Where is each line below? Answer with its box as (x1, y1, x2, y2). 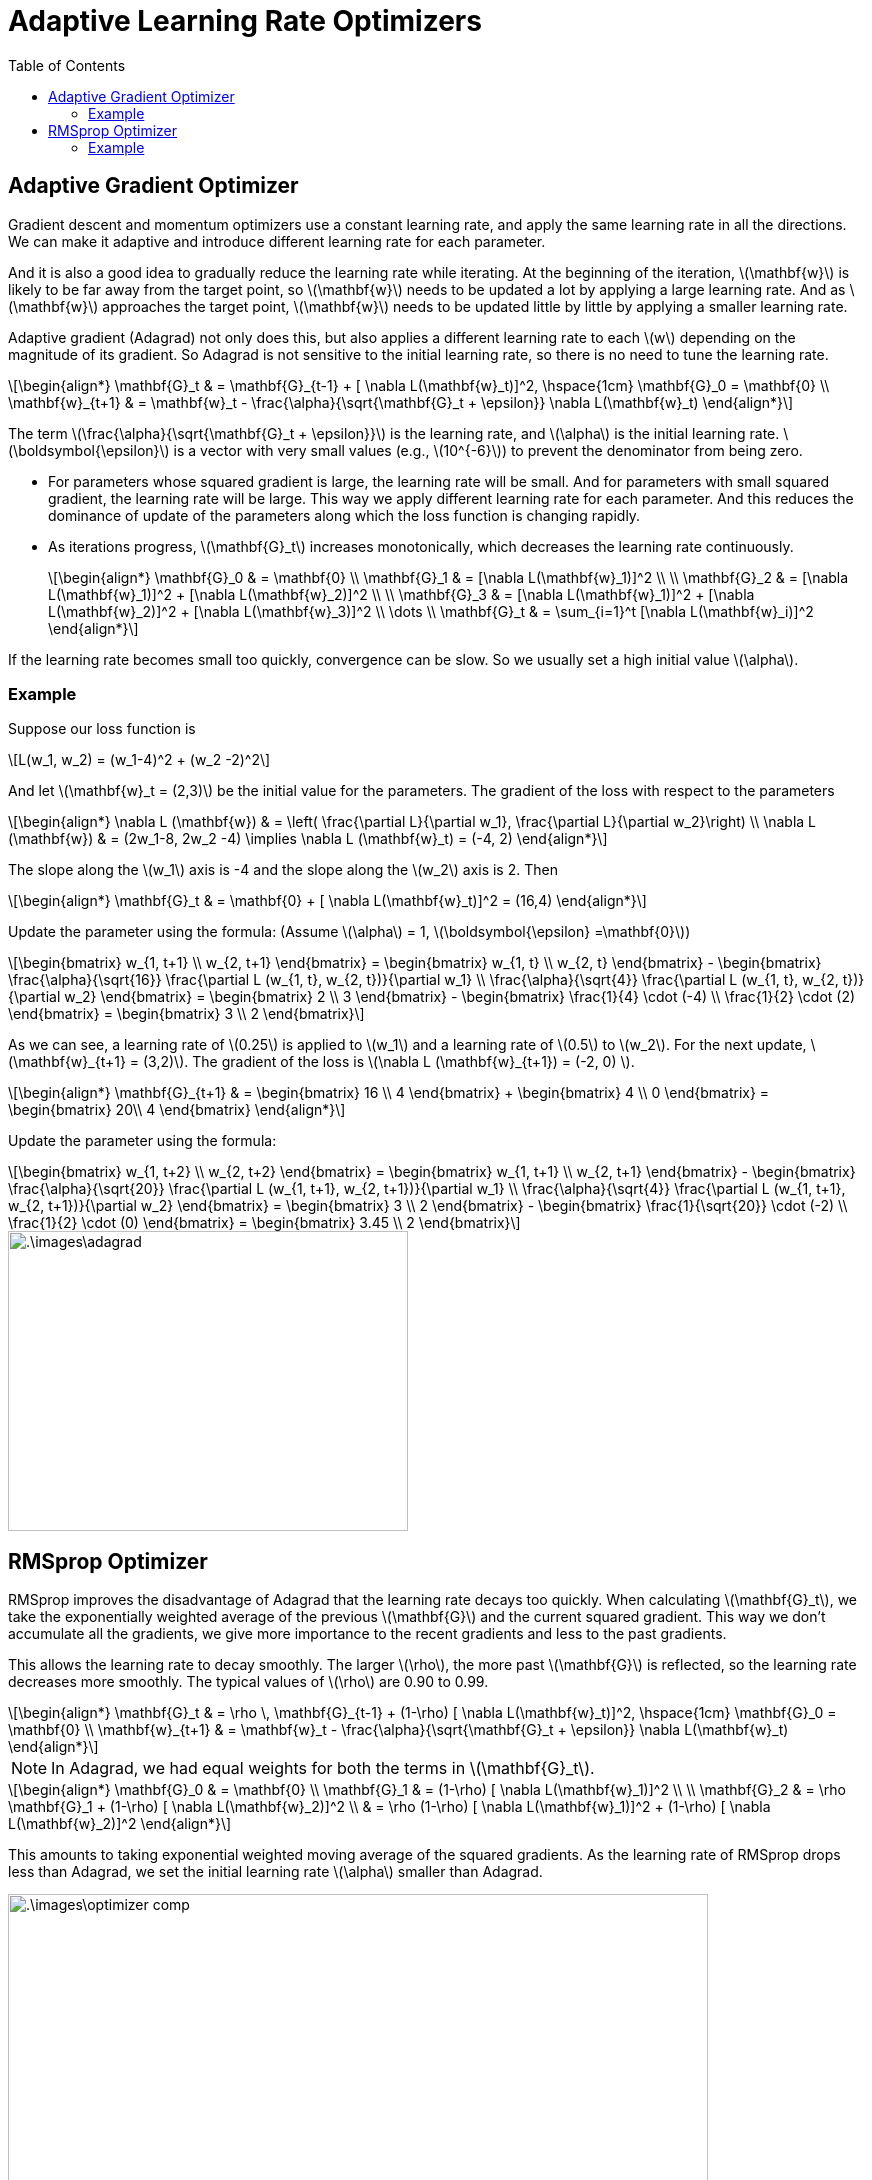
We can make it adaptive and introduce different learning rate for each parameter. (8, 232, 546, 250)
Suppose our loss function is (8, 720, 196, 738)
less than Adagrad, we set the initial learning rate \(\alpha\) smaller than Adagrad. (8, 1863, 543, 1881)
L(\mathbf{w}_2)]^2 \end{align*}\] (8, 1815, 232, 1833)
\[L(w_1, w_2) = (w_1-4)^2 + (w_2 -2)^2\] (8, 751, 271, 769)
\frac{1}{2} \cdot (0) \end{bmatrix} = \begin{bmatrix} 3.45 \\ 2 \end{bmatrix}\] (8, 1214, 521, 1232)
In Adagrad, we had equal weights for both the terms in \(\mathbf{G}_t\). (51, 1758, 595, 1779)
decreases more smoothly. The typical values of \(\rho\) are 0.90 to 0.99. (8, 1673, 489, 1691)
